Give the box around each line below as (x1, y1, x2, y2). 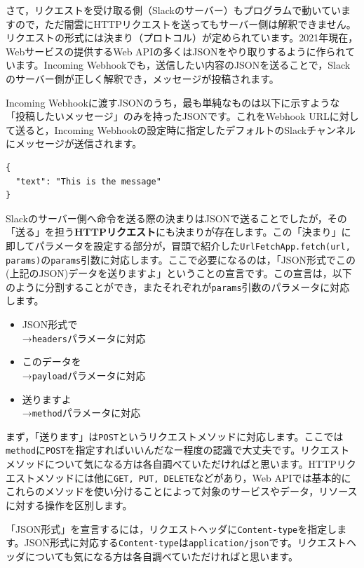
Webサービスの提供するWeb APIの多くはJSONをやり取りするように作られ (6, 43, 346, 58)
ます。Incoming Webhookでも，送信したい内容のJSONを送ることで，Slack (15, 58, 351, 72)
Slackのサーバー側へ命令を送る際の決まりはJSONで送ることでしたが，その (6, 210, 347, 225)
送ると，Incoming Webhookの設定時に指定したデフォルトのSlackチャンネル (15, 122, 356, 137)
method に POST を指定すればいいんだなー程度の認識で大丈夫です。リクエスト (6, 442, 350, 457)
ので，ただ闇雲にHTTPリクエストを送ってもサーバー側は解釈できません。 (15, 16, 356, 31)
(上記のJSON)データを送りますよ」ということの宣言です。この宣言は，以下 (6, 266, 352, 280)
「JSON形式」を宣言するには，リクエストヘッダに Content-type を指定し (6, 521, 337, 536)
